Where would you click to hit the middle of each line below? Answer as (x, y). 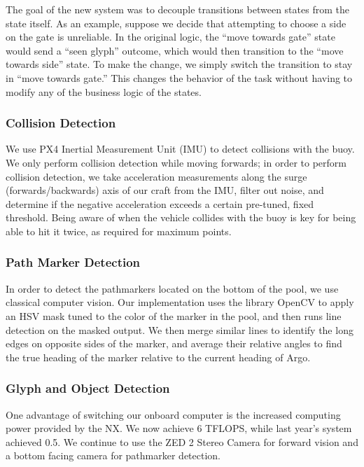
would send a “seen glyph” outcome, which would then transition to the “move (175, 50)
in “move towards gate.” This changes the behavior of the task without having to (179, 77)
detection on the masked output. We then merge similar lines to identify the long (180, 329)
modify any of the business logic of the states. (104, 91)
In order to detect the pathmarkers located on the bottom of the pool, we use (172, 288)
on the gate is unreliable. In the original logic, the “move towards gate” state (170, 37)
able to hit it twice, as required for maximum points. (119, 231)
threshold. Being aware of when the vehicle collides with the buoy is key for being (181, 217)
